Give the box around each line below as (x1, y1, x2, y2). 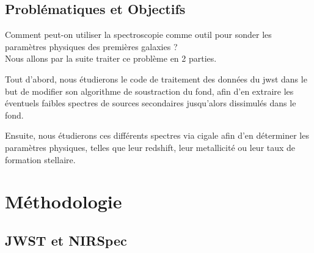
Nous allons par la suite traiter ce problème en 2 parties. (5, 52, 217, 65)
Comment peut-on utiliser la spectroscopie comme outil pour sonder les (5, 28, 272, 41)
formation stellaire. (5, 153, 76, 166)
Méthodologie (5, 189, 122, 214)
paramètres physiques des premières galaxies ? (5, 40, 178, 53)
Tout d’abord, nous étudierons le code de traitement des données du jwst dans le (5, 72, 307, 85)
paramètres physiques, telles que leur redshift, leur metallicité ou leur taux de (5, 141, 296, 153)
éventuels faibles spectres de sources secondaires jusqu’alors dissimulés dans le (5, 97, 296, 109)
